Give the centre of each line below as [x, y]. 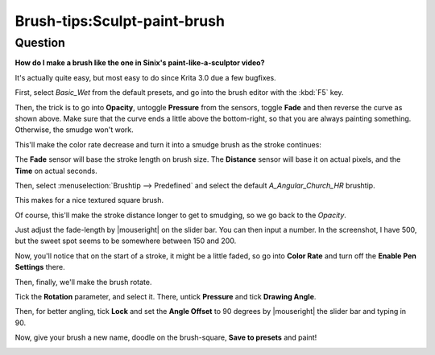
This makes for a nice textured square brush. [89, 200]
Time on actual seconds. [56, 171]
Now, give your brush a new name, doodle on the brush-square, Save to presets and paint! [166, 337]
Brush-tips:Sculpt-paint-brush [120, 21]
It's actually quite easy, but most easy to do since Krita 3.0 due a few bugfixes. [146, 77]
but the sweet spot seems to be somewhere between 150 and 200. [126, 241]
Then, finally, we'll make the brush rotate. [83, 282]
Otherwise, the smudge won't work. [75, 130]
